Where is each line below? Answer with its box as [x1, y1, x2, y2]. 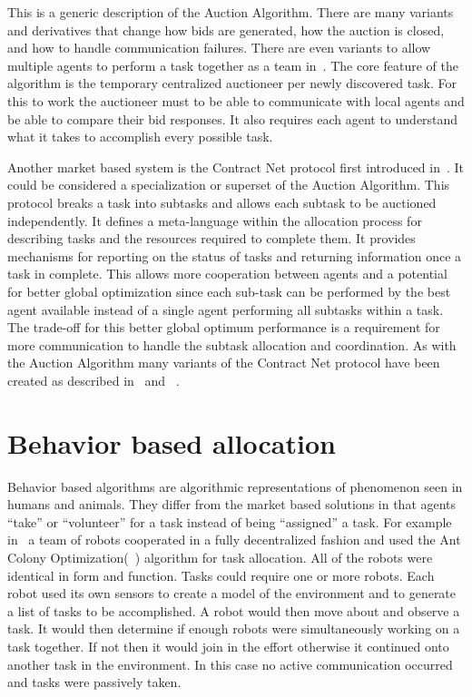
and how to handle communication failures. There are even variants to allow [7, 38, 431, 57]
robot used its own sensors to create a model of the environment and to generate [7, 584, 457, 603]
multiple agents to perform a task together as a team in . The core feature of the [7, 55, 458, 74]
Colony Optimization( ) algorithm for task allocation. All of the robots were [7, 547, 433, 566]
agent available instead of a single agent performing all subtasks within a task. [7, 299, 444, 319]
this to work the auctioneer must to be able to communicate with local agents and [7, 91, 465, 110]
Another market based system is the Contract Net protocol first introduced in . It [7, 157, 465, 176]
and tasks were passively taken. [7, 672, 182, 692]
